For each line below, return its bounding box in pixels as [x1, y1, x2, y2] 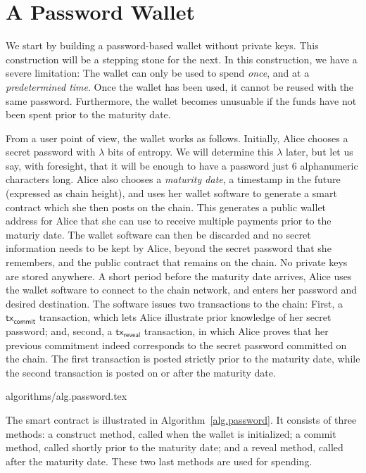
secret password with [6, 144, 96, 159]
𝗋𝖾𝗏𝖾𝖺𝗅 [123, 332, 141, 339]
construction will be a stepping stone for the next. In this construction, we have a [6, 51, 358, 66]
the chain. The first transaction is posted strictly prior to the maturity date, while [6, 351, 360, 366]
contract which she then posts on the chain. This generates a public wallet [6, 199, 327, 214]
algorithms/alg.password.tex [6, 389, 127, 403]
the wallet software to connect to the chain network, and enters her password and [6, 282, 358, 297]
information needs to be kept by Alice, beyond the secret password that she [6, 241, 332, 256]
